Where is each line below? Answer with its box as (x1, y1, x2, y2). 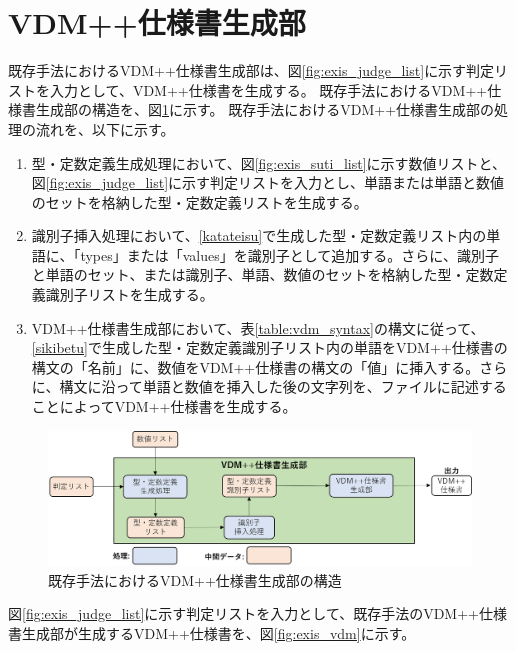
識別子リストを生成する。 (45, 284, 214, 305)
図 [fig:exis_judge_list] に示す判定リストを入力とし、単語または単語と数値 (31, 172, 505, 193)
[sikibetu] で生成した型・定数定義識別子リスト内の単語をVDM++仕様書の (31, 337, 508, 358)
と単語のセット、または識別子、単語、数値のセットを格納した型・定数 (31, 264, 494, 285)
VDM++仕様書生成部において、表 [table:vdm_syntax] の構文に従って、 (31, 317, 485, 338)
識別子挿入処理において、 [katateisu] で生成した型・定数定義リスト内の (31, 225, 487, 246)
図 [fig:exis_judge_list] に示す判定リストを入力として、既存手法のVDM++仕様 (8, 603, 507, 624)
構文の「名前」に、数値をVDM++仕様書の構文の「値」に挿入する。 (31, 356, 480, 377)
